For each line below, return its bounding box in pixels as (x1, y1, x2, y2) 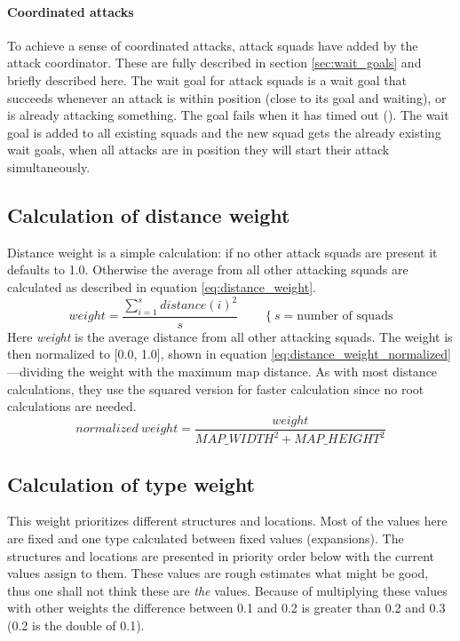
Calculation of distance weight (7, 201, 290, 228)
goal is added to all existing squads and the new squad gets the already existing (7, 123, 441, 141)
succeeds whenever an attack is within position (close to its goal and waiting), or (7, 88, 447, 107)
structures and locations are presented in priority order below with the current (7, 546, 434, 565)
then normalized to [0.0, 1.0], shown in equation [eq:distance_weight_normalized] (7, 344, 451, 363)
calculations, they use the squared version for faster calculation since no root (7, 379, 424, 398)
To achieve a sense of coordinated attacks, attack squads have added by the (7, 36, 418, 54)
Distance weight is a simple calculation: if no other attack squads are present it (7, 242, 438, 261)
